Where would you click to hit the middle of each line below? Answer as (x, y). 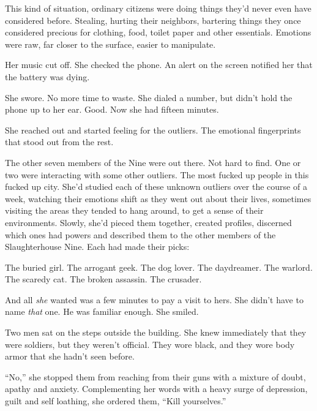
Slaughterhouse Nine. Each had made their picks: (97, 247)
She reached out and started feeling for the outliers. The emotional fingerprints (153, 130)
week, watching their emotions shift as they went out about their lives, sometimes (158, 198)
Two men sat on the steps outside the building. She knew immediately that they (156, 332)
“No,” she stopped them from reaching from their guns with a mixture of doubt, (155, 376)
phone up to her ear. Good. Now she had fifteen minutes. (112, 109)
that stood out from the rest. (59, 142)
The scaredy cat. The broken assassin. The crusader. (103, 279)
